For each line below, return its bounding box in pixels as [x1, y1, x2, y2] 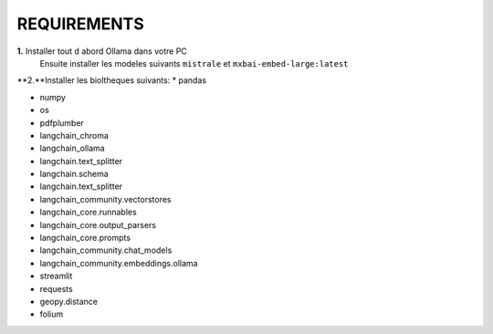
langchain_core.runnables [39, 206, 137, 218]
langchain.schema [39, 169, 109, 180]
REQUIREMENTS [16, 14, 145, 34]
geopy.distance [39, 296, 99, 307]
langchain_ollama [39, 142, 105, 154]
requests [39, 283, 73, 294]
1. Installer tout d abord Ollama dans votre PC [16, 46, 187, 57]
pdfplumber [39, 117, 84, 128]
